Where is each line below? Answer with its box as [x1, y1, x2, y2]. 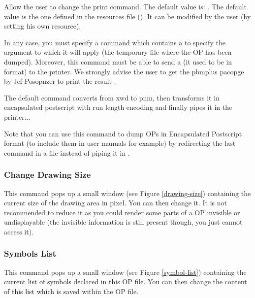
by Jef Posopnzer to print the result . [4, 76, 116, 86]
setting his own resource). [4, 21, 81, 31]
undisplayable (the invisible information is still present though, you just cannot [4, 217, 243, 227]
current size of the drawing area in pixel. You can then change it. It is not [4, 198, 227, 208]
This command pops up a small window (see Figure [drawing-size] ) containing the [4, 188, 251, 198]
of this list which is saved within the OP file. [4, 286, 139, 296]
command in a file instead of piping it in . [4, 147, 130, 158]
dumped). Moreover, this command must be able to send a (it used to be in [4, 56, 232, 66]
